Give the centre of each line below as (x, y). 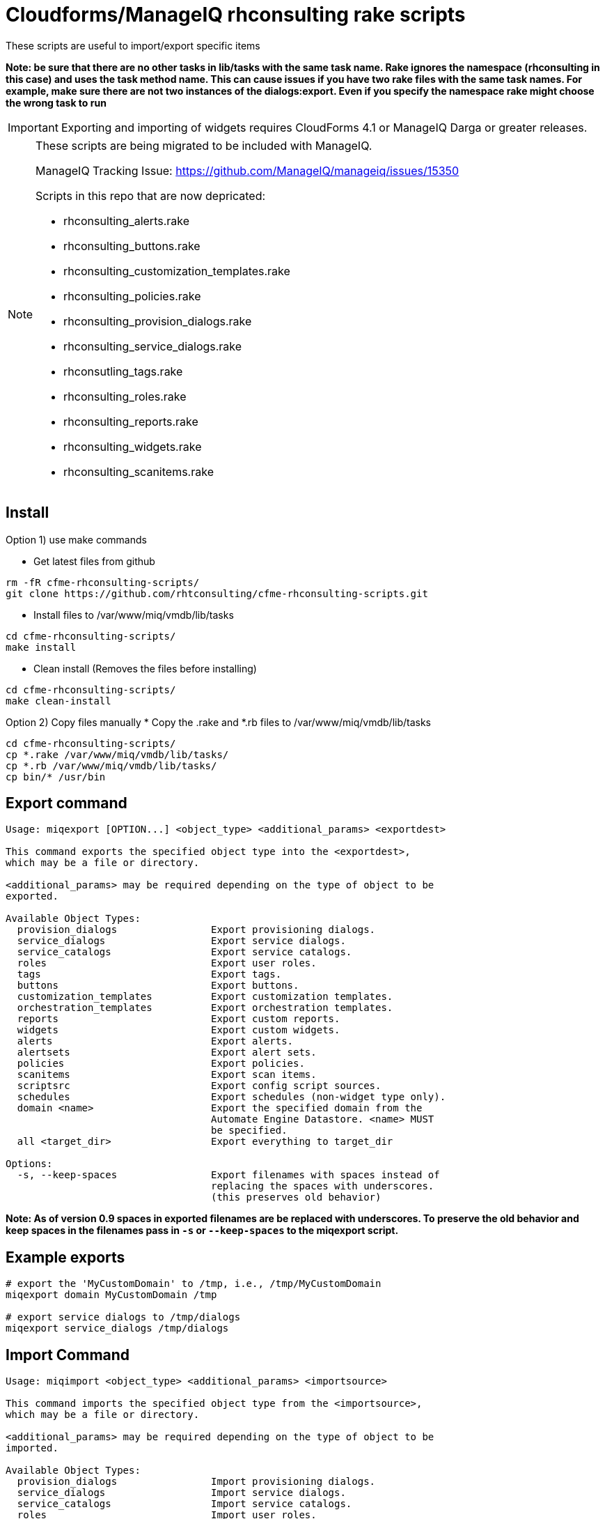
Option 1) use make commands (76, 539)
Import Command (68, 1355)
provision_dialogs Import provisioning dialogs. (196, 1482)
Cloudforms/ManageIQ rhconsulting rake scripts (236, 15)
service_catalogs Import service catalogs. (184, 1504)
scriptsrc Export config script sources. (199, 1086)
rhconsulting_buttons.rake (132, 246)
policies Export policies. (161, 1064)
